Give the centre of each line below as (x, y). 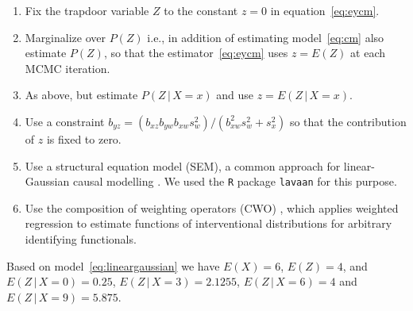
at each (368, 53)
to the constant (201, 10)
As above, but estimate (81, 95)
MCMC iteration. (68, 68)
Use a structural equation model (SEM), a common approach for (183, 165)
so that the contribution (348, 121)
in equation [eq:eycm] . (325, 10)
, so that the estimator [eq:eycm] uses (196, 53)
